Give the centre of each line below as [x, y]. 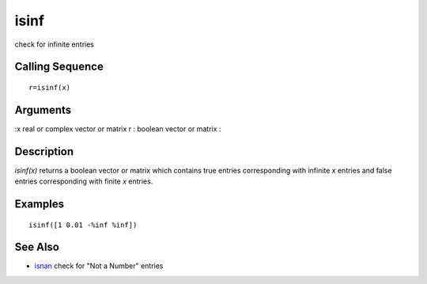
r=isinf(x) [50, 87]
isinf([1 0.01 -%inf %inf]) [83, 225]
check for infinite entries [55, 44]
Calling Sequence [59, 67]
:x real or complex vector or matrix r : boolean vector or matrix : [118, 129]
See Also [37, 247]
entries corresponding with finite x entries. [84, 181]
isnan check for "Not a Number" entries [99, 266]
